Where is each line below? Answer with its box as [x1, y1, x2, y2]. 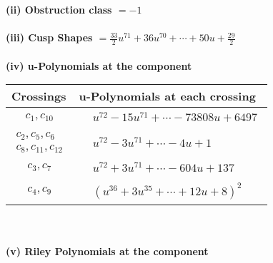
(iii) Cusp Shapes [6, 30, 93, 45]
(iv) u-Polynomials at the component [6, 58, 192, 73]
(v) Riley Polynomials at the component [6, 244, 209, 259]
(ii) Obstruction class [6, 2, 112, 16]
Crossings [11, 88, 66, 105]
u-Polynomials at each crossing [79, 88, 256, 105]
